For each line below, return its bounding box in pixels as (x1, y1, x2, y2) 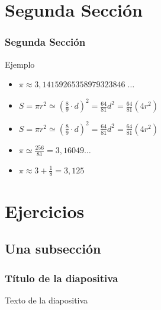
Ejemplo (5, 58, 35, 70)
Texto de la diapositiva (5, 293, 88, 306)
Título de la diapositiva (5, 270, 118, 285)
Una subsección (5, 239, 101, 258)
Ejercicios (5, 198, 85, 223)
